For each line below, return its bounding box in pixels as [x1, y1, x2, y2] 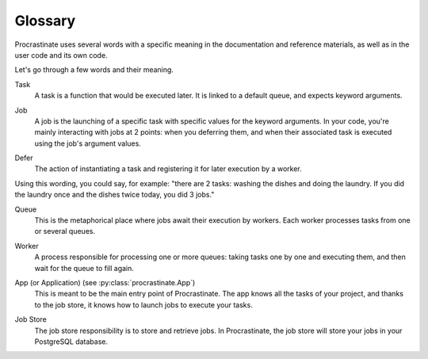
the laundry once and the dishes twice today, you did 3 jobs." [14, 190, 215, 200]
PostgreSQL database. [34, 337, 109, 346]
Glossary [14, 12, 76, 29]
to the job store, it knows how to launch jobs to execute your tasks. [34, 300, 253, 309]
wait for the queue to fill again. [34, 263, 135, 273]
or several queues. [34, 227, 95, 236]
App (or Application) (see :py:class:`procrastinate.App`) [14, 277, 196, 287]
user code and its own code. [14, 50, 108, 59]
